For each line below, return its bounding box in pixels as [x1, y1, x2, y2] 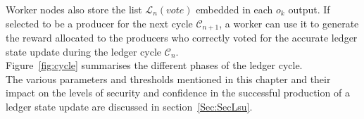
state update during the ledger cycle [6, 44, 162, 58]
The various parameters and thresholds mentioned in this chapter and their [6, 71, 331, 86]
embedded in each [196, 2, 273, 16]
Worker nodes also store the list [6, 2, 142, 16]
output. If [288, 2, 330, 16]
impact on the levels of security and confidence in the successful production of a [6, 85, 350, 100]
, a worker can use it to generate [219, 15, 359, 30]
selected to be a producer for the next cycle [6, 15, 193, 30]
